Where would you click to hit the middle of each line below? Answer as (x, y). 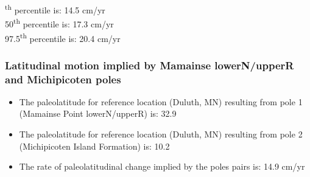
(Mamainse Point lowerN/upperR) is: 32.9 (98, 113)
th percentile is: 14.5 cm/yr (55, 9)
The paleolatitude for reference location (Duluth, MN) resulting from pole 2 (161, 134)
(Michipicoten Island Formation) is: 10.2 (94, 146)
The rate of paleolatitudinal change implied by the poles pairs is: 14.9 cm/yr (162, 166)
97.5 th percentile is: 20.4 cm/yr (63, 37)
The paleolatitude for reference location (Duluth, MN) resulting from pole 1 (161, 101)
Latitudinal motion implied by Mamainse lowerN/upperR (150, 65)
